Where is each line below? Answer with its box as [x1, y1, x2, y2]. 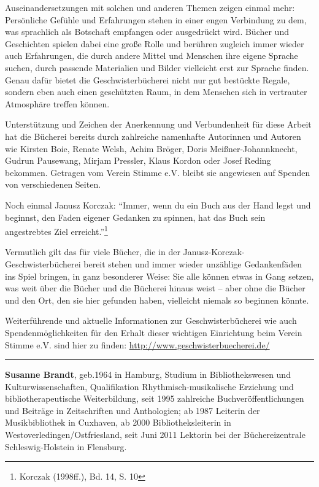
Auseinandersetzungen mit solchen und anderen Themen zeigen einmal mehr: [5, 1, 295, 13]
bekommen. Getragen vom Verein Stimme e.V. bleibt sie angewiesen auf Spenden [5, 166, 310, 178]
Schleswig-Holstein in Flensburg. [5, 440, 127, 453]
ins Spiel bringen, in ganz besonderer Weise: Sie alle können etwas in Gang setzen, [5, 269, 314, 282]
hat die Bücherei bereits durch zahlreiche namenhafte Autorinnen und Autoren [5, 129, 301, 142]
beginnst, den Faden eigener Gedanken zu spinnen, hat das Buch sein [5, 210, 266, 223]
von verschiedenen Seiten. [5, 178, 101, 191]
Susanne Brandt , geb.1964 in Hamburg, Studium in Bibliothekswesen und [5, 368, 291, 381]
